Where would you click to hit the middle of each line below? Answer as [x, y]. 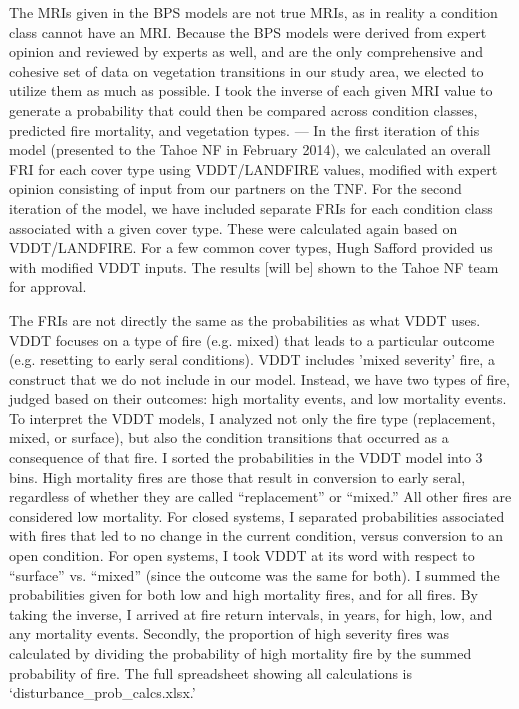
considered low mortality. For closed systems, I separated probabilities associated [257, 515]
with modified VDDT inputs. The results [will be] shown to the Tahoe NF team [254, 266]
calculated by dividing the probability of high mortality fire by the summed [240, 653]
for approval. [48, 286]
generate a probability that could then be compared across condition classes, [243, 109]
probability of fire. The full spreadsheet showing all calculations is [211, 672]
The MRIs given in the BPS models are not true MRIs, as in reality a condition [253, 12]
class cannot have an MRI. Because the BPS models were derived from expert [248, 31]
